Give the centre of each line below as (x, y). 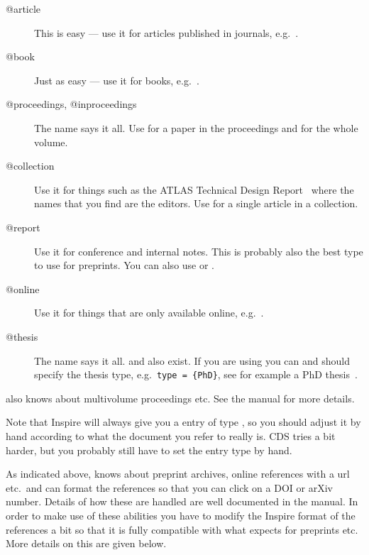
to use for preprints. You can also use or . (125, 265)
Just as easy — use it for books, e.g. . (117, 80)
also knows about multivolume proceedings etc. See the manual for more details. (180, 398)
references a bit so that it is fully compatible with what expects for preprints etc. (182, 529)
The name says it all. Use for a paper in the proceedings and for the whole (196, 127)
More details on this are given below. (86, 543)
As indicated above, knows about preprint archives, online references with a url (178, 474)
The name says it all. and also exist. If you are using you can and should (192, 360)
